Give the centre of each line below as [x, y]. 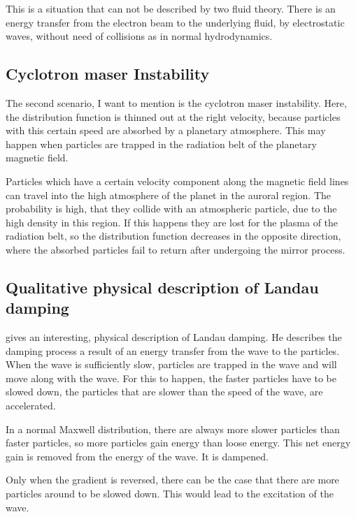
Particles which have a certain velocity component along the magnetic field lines [177, 181]
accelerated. [31, 406]
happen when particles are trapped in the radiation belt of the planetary [161, 144]
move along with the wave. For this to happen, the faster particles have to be [171, 378]
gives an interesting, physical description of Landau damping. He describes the [174, 337]
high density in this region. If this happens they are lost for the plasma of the [172, 222]
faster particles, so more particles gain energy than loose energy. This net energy [178, 443]
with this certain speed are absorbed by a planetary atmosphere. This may [166, 130]
